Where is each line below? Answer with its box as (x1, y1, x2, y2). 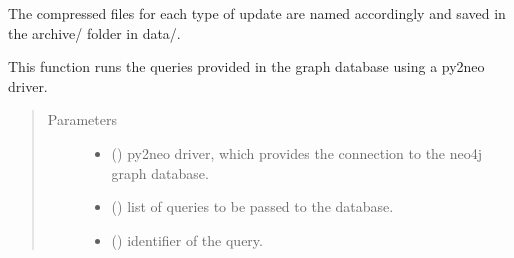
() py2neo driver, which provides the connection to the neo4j (111, 142, 483, 163)
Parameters (47, 109, 117, 130)
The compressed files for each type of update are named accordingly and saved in (8, 3, 506, 23)
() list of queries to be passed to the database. (111, 196, 394, 217)
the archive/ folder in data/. (8, 22, 181, 43)
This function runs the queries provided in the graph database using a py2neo (8, 56, 485, 77)
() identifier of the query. (111, 229, 263, 250)
